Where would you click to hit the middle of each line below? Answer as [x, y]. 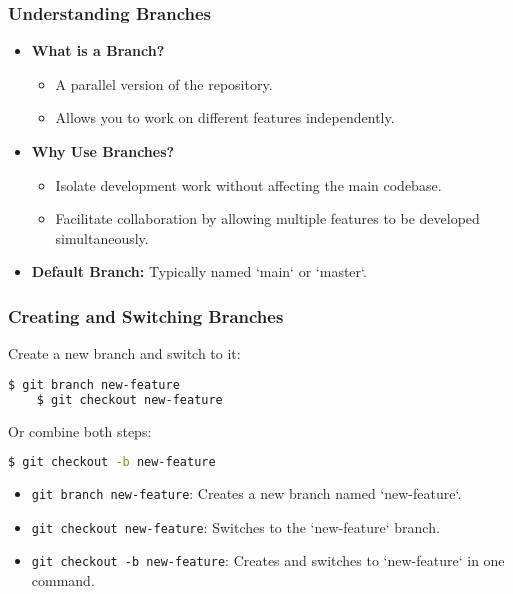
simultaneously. [102, 237]
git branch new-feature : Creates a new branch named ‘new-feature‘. [246, 493]
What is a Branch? [98, 50]
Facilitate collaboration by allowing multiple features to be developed [267, 218]
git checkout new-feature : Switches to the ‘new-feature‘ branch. [235, 526]
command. [63, 579]
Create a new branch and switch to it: [124, 353]
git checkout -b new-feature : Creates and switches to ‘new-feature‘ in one [268, 560]
